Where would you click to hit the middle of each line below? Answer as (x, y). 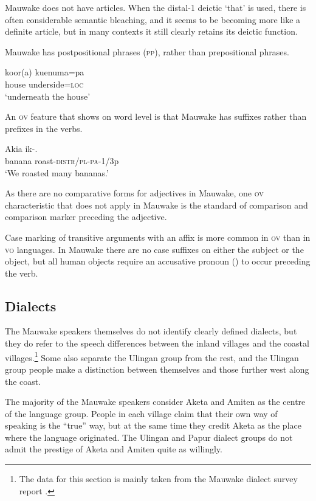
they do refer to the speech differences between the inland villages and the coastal (157, 343)
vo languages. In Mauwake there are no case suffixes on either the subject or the (154, 249)
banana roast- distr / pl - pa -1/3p (62, 160)
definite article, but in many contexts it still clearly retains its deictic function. (151, 31)
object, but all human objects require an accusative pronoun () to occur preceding (158, 261)
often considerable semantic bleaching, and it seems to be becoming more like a (153, 19)
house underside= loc (44, 84)
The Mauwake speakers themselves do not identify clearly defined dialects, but (151, 331)
